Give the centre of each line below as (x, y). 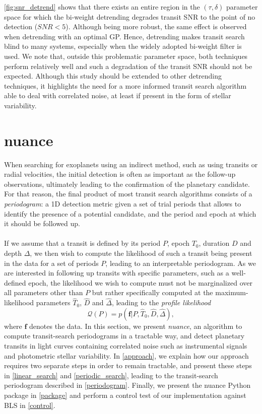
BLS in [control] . (30, 405)
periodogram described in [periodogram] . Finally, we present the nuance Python (127, 385)
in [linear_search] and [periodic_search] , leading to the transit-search (111, 375)
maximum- (232, 292)
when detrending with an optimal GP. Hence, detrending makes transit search (124, 36)
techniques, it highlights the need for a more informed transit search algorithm (125, 85)
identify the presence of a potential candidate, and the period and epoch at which (130, 213)
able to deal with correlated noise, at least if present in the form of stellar (118, 95)
